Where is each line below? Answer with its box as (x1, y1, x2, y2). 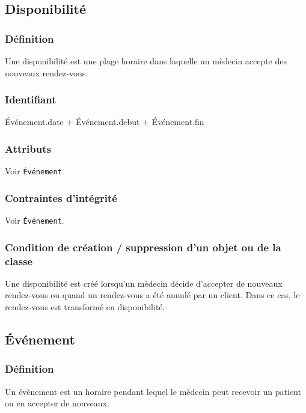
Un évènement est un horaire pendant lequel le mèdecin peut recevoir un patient (5, 385, 301, 397)
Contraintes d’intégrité (5, 190, 117, 205)
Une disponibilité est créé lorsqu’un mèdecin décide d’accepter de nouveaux (5, 277, 283, 289)
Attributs (5, 141, 51, 156)
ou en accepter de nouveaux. (5, 397, 109, 409)
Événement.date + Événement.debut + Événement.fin (5, 115, 204, 128)
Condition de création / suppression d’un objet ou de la (5, 239, 281, 254)
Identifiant (5, 92, 57, 107)
